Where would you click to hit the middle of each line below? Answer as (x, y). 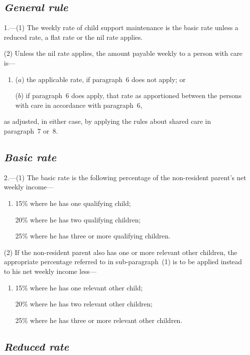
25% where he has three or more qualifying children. (93, 236)
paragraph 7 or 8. (31, 130)
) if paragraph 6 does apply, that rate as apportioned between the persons (131, 95)
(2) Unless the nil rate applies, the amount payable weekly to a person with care (123, 53)
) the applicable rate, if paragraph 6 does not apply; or (103, 79)
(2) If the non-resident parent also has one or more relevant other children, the (121, 252)
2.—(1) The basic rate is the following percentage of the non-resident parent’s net (125, 177)
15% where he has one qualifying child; (73, 203)
